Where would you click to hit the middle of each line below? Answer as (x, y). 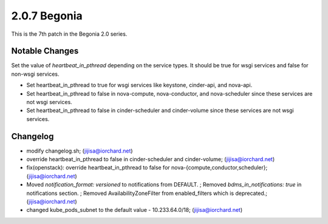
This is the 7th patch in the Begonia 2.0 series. (69, 34)
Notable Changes (45, 51)
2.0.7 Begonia (47, 16)
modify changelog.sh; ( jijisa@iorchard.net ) (80, 151)
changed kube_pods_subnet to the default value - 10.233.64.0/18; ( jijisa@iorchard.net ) (135, 210)
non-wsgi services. (36, 74)
